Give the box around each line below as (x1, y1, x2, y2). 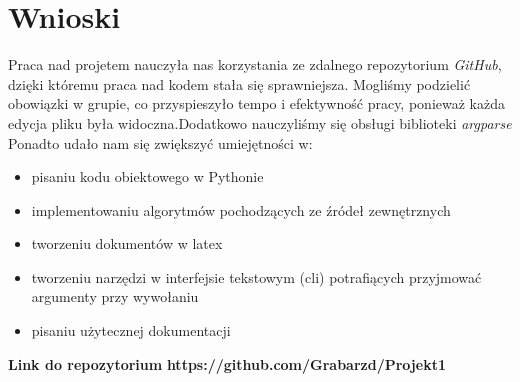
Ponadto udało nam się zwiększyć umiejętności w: (8, 132, 313, 153)
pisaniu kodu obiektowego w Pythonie (31, 166, 264, 187)
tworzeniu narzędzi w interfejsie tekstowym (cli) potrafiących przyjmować (31, 266, 482, 287)
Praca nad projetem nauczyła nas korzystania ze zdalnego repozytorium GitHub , (8, 54, 502, 75)
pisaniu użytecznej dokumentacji (31, 320, 231, 341)
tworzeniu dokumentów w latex (31, 233, 223, 254)
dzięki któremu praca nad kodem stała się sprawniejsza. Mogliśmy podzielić (8, 73, 471, 94)
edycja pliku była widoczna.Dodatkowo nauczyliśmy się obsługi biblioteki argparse (8, 112, 512, 133)
